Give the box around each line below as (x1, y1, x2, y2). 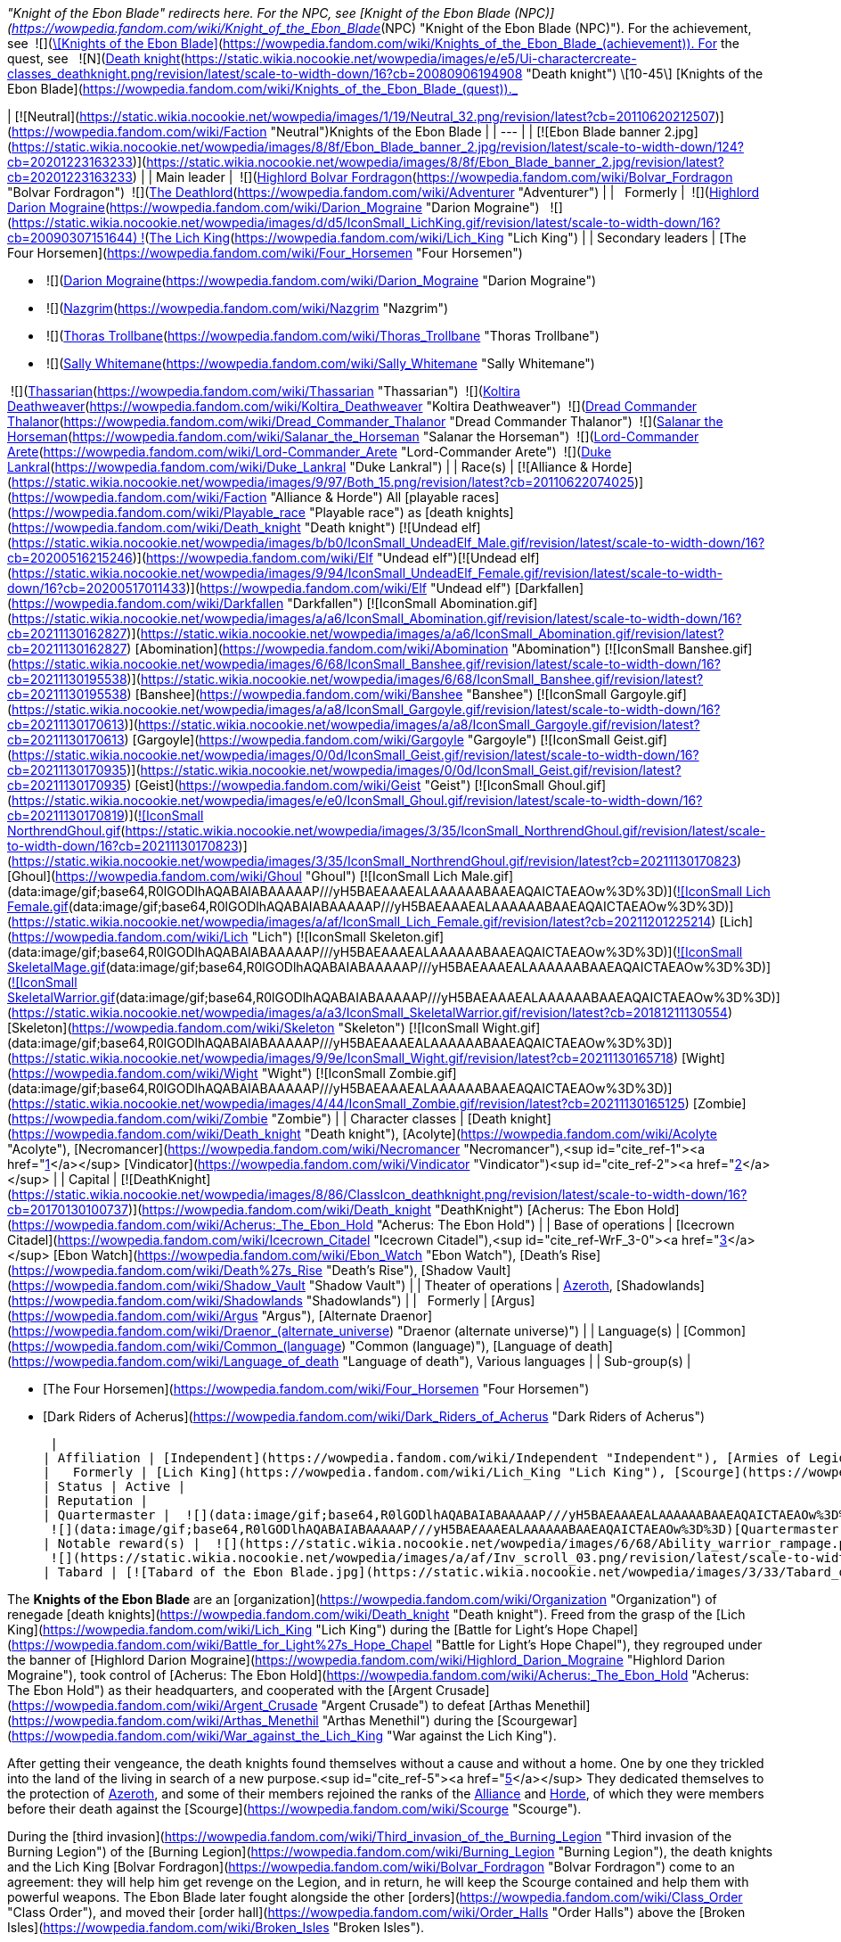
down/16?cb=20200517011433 (7, 580, 186, 596)
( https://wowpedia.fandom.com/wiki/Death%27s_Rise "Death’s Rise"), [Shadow (7, 1263, 473, 1278)
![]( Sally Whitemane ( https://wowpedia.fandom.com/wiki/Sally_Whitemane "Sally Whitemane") (45, 356, 595, 371)
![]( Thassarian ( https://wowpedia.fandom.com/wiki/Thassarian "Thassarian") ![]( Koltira (10, 383, 520, 399)
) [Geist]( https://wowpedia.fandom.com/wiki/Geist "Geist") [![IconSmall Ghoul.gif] (127, 778, 607, 793)
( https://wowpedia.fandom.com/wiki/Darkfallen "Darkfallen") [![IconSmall (7, 596, 437, 611)
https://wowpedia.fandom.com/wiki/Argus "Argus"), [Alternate (12, 1308, 377, 1323)
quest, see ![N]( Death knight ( (7, 51, 185, 66)
